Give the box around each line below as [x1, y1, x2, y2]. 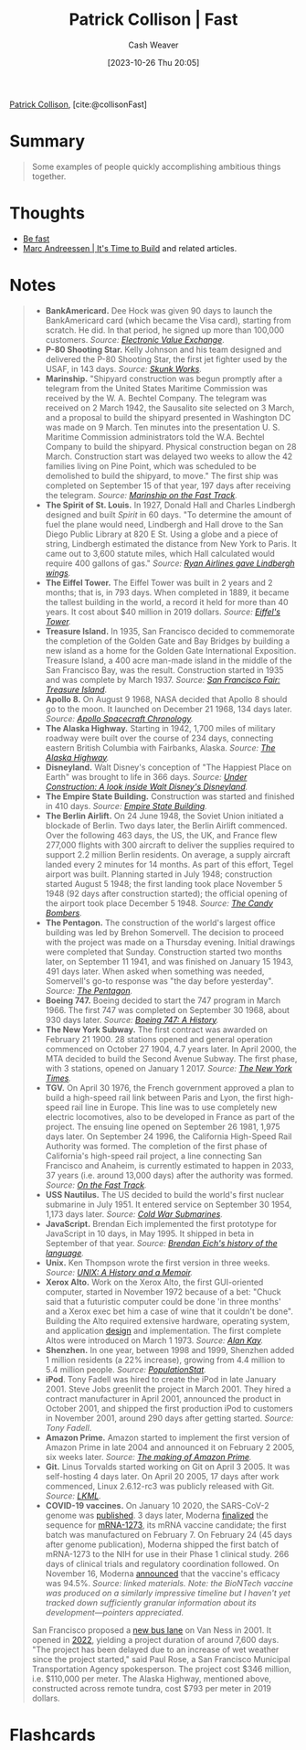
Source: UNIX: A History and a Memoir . [45, 1266, 194, 1277]
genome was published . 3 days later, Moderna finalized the [45, 1510, 269, 1521]
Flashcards [9, 1724, 96, 1745]
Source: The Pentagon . [45, 985, 133, 996]
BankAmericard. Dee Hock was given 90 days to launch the [45, 304, 273, 315]
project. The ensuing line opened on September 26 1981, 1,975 [45, 1121, 280, 1132]
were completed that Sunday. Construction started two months [45, 946, 283, 957]
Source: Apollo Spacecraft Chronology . [45, 713, 194, 724]
